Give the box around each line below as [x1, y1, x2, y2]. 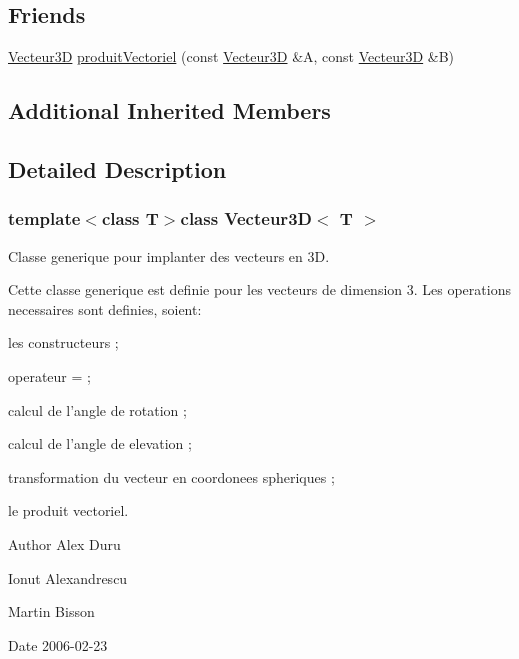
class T [101, 206, 159, 231]
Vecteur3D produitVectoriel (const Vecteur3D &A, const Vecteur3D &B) [8, 46, 455, 67]
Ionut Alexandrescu [8, 567, 128, 588]
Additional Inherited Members [8, 95, 331, 126]
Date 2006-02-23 [8, 634, 108, 655]
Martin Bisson [8, 601, 95, 622]
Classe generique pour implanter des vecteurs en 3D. [8, 245, 330, 266]
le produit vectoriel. [8, 500, 129, 521]
